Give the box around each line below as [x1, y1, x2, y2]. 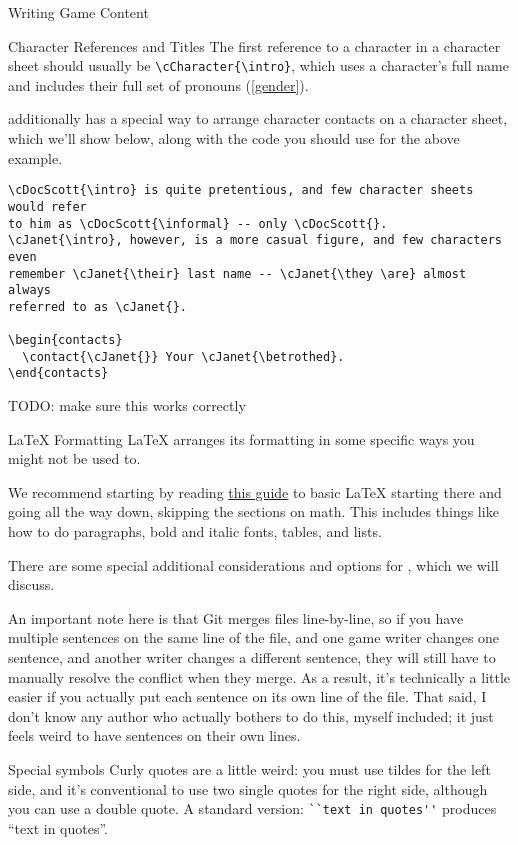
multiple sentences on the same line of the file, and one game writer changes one [8, 627, 500, 648]
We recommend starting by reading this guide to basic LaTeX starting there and [8, 481, 502, 502]
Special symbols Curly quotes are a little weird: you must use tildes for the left [8, 759, 491, 779]
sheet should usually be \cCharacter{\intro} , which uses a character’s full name [8, 55, 509, 76]
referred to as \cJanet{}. [8, 299, 187, 314]
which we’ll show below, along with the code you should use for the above [8, 128, 460, 149]
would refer [8, 199, 87, 214]
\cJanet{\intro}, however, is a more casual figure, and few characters [8, 233, 502, 248]
